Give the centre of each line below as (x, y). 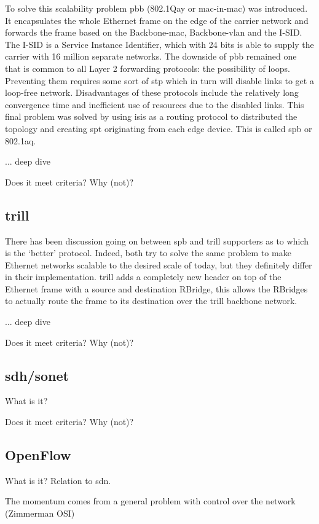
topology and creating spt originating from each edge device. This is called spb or (159, 128)
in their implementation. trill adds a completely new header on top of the (143, 277)
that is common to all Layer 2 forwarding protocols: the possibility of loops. (148, 68)
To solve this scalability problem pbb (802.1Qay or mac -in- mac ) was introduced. (156, 8)
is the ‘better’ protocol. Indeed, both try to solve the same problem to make (148, 253)
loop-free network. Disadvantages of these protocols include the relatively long (152, 92)
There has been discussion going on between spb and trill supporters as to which (157, 240)
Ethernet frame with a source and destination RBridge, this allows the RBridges (156, 288)
